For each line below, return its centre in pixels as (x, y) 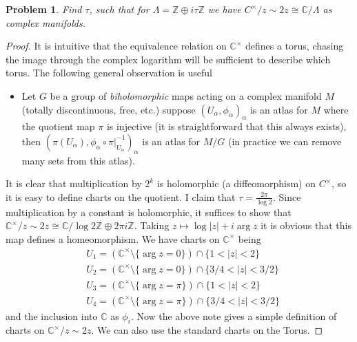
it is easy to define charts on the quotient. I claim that (121, 196)
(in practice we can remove (285, 141)
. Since (287, 196)
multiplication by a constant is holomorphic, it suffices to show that (149, 212)
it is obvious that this (306, 225)
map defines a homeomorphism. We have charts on (113, 238)
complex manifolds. (46, 22)
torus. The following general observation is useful (109, 73)
